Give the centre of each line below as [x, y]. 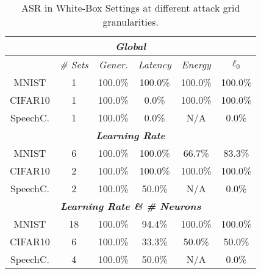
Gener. [113, 64]
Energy [196, 64]
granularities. [130, 22]
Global [131, 46]
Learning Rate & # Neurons [130, 206]
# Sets [74, 64]
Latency [155, 64]
